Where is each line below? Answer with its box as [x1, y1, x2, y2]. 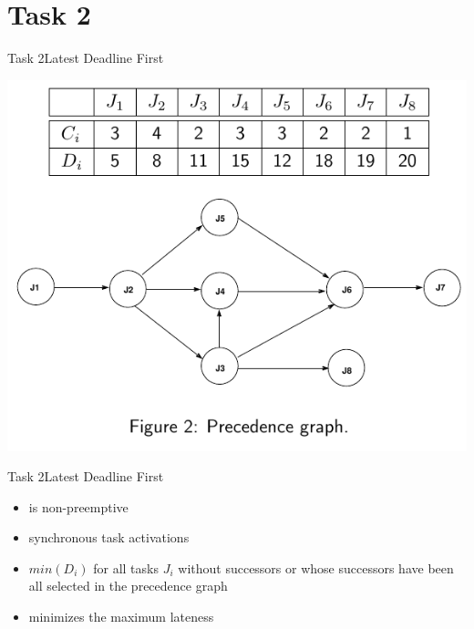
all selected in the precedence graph [28, 576, 228, 595]
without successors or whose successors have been [178, 558, 454, 577]
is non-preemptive [28, 497, 129, 516]
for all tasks [93, 558, 159, 577]
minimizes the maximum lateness [28, 607, 214, 626]
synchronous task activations [28, 528, 190, 547]
